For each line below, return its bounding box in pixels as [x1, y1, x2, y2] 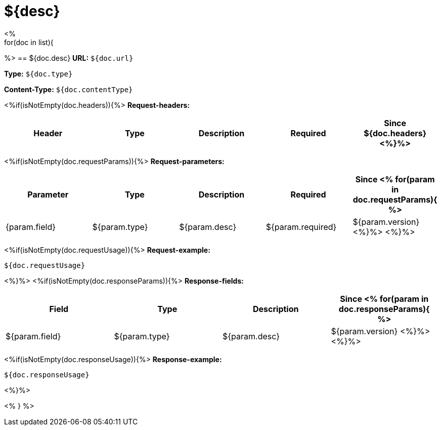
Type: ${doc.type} [4, 69, 73, 78]
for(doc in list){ [4, 37, 54, 47]
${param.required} [266, 221, 337, 232]
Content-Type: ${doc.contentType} [4, 85, 133, 94]
